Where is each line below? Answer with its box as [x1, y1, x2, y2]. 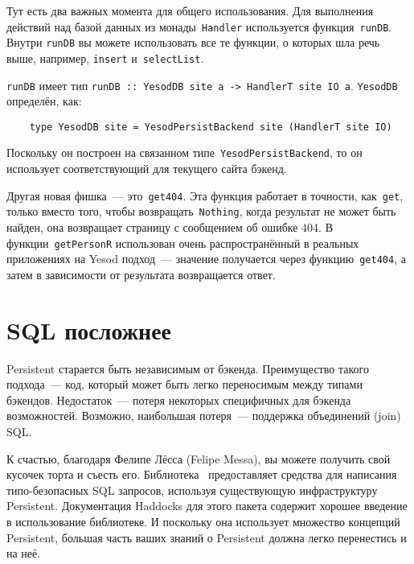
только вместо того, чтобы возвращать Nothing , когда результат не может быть [6, 203, 396, 220]
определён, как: [6, 93, 82, 109]
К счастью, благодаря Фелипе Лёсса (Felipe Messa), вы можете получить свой [6, 450, 391, 467]
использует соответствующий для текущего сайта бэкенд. [6, 160, 287, 177]
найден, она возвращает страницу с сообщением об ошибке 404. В [6, 219, 333, 236]
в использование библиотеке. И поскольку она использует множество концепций [6, 513, 400, 529]
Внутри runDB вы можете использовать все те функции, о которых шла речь [6, 34, 380, 51]
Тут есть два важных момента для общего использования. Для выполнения [6, 2, 374, 19]
